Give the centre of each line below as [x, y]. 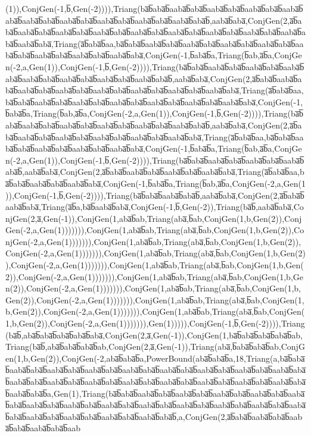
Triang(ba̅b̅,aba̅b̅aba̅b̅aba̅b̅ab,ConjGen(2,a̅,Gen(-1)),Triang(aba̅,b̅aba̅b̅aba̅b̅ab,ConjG [155, 346]
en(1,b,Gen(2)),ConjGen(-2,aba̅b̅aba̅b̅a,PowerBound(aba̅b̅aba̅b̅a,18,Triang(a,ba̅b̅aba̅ [155, 358]
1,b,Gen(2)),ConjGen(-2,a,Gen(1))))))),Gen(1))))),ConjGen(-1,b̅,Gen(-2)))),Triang [155, 323]
